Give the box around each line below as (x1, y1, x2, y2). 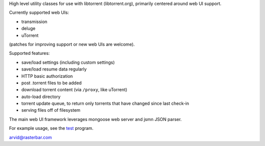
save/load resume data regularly (21, 66, 87, 72)
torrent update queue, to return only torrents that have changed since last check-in (21, 100, 189, 106)
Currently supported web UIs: (9, 10, 69, 16)
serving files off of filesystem (21, 107, 80, 113)
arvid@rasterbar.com (9, 134, 52, 140)
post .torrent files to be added (21, 80, 82, 86)
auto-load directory (21, 94, 61, 99)
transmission (21, 19, 48, 24)
